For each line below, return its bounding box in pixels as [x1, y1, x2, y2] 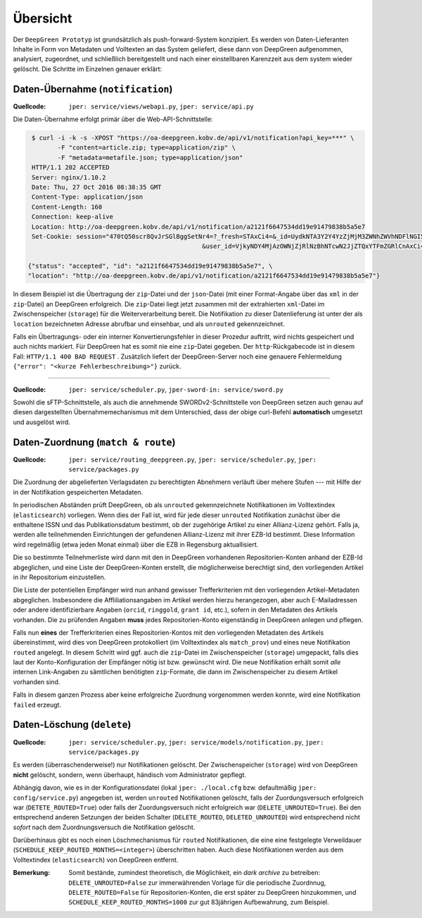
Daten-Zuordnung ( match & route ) [13, 436, 176, 448]
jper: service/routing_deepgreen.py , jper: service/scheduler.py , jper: [68, 455, 316, 464]
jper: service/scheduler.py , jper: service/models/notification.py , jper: [68, 738, 324, 746]
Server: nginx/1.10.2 [32, 173, 106, 181]
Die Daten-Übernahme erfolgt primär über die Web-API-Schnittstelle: [13, 115, 214, 123]
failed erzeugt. [13, 700, 62, 709]
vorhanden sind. [13, 677, 60, 686]
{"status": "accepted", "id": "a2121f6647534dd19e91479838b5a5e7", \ [27, 262, 273, 271]
